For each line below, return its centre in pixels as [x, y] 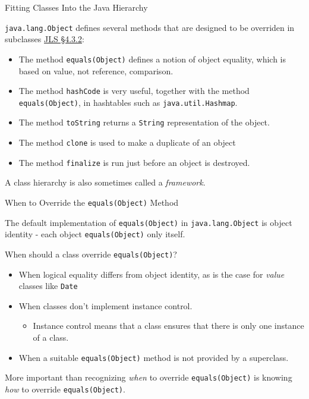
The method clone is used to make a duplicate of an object [127, 142]
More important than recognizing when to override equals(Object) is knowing [149, 377]
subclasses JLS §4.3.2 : [45, 39]
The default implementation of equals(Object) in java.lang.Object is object [149, 222]
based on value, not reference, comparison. [96, 70]
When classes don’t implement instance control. [105, 305]
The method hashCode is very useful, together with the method [134, 91]
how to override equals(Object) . [65, 389]
